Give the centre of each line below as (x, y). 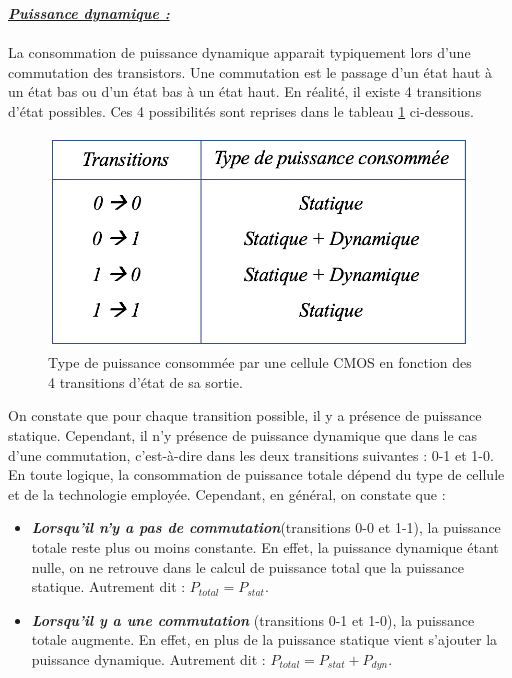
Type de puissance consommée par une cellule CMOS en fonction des (260, 362)
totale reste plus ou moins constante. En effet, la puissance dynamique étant (265, 546)
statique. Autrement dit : (108, 586)
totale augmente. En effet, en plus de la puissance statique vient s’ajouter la (264, 639)
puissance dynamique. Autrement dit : (148, 658)
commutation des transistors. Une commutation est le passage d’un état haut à (250, 71)
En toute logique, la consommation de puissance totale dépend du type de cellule (256, 474)
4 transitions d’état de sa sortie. (145, 381)
